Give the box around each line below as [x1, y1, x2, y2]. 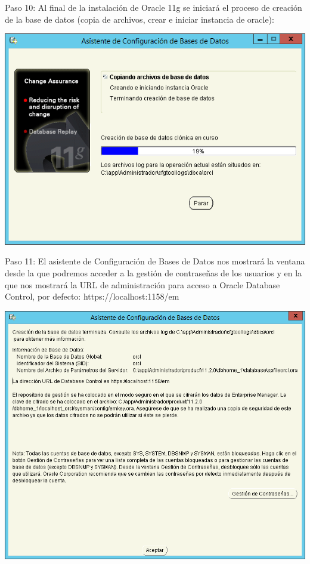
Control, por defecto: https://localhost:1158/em [5, 290, 179, 303]
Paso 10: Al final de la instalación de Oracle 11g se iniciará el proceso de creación [5, 1, 302, 13]
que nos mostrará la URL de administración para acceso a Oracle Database [5, 278, 280, 291]
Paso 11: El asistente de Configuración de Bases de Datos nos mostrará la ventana [5, 255, 305, 267]
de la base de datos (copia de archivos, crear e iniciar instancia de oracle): [5, 13, 274, 25]
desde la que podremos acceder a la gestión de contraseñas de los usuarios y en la [5, 266, 302, 279]
